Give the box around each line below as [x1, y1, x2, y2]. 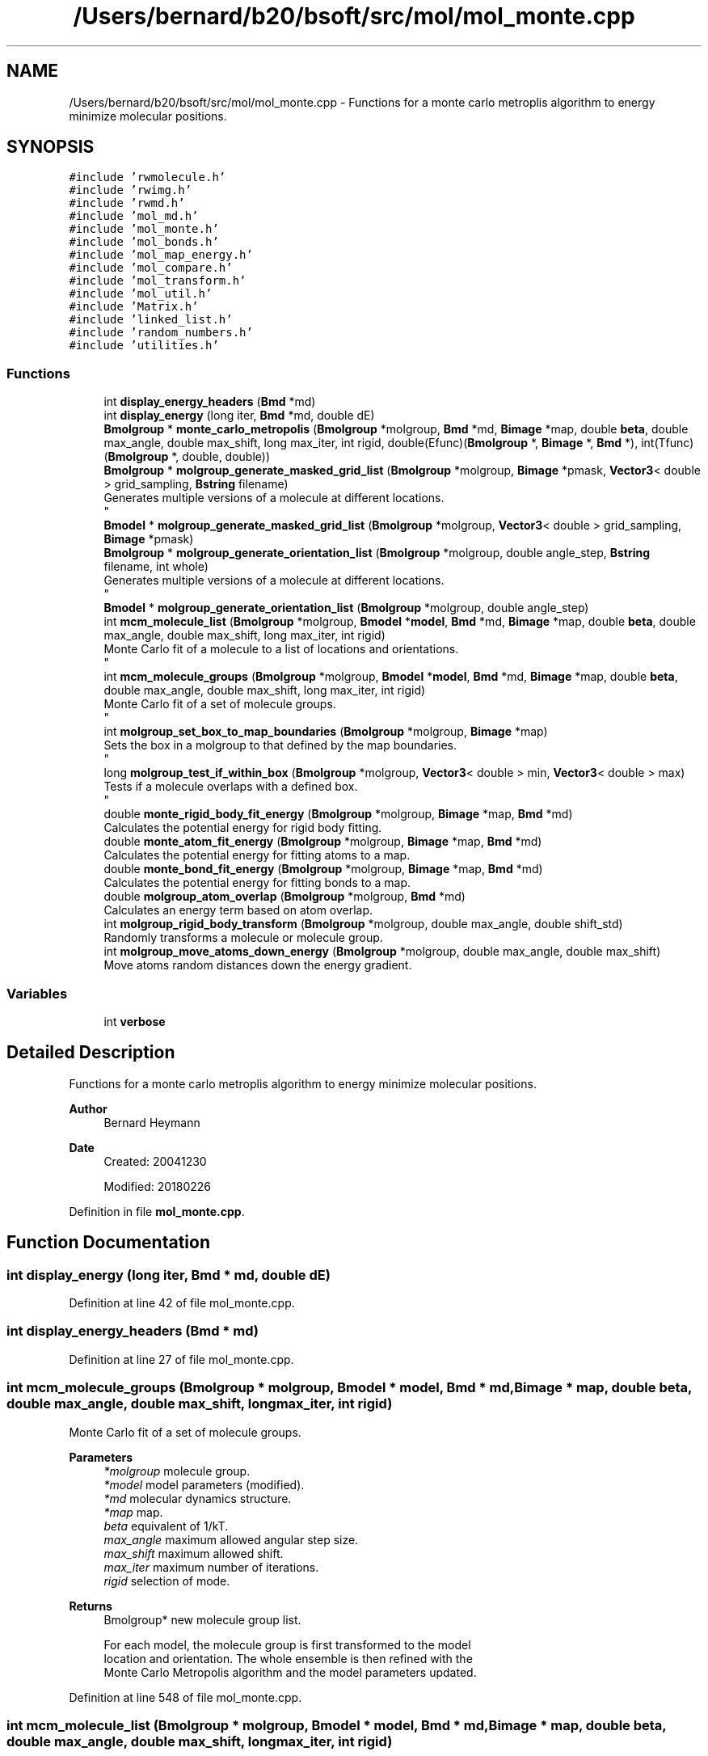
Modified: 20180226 [103, 1179, 211, 1193]
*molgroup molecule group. [103, 1463, 251, 1478]
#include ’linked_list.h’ [69, 313, 233, 327]
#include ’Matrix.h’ [69, 300, 199, 314]
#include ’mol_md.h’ [69, 209, 199, 223]
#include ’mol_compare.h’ [69, 261, 233, 275]
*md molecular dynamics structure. [103, 1491, 292, 1505]
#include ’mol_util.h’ [69, 287, 213, 301]
